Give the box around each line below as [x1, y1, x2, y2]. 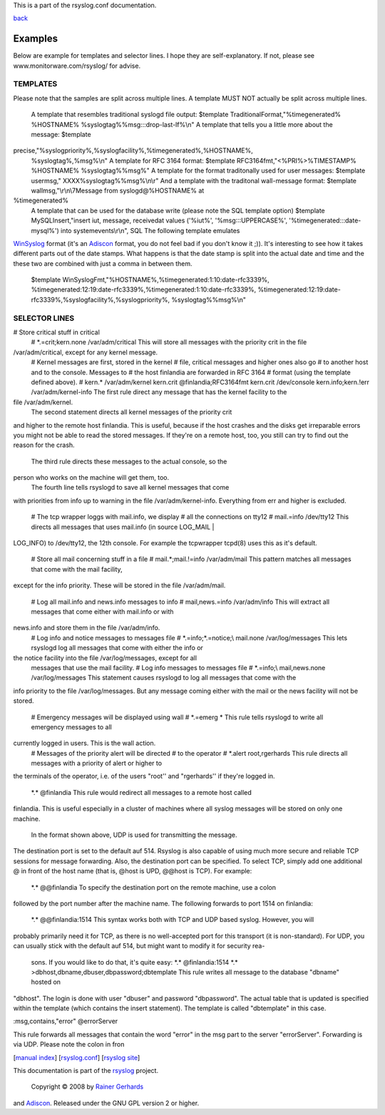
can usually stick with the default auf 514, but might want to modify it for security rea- [13, 942, 265, 950]
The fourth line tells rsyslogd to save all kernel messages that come [31, 483, 230, 492]
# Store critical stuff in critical [13, 328, 100, 336]
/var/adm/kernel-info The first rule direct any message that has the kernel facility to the [31, 388, 287, 396]
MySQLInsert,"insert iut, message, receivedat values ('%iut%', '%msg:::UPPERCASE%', [31, 216, 288, 225]
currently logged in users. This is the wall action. [13, 739, 156, 748]
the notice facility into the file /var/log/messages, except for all [13, 653, 197, 662]
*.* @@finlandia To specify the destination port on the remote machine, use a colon [31, 883, 276, 891]
